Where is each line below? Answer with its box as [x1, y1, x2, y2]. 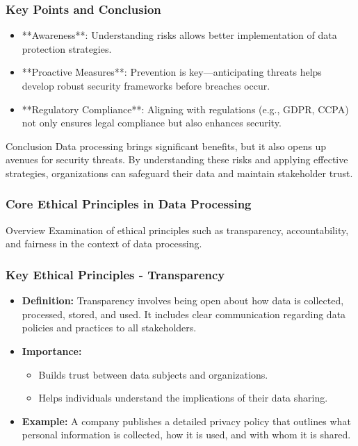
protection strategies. [22, 41, 112, 56]
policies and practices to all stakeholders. [22, 320, 197, 335]
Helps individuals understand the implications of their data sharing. [38, 390, 328, 405]
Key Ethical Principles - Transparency [6, 265, 225, 283]
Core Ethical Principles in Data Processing [6, 195, 252, 213]
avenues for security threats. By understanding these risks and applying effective [6, 152, 348, 167]
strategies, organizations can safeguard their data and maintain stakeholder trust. [6, 165, 353, 180]
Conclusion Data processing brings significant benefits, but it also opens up [6, 138, 326, 153]
